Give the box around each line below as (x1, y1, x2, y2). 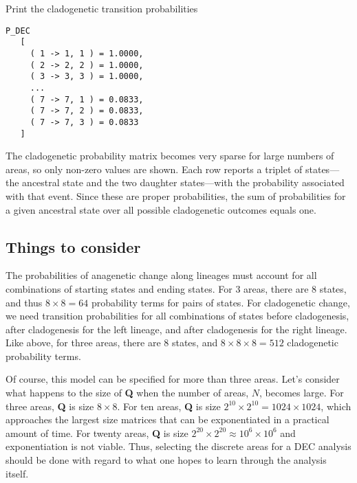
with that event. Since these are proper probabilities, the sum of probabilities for (6, 188, 346, 203)
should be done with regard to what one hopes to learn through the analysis (6, 453, 327, 467)
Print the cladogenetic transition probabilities (6, 1, 198, 15)
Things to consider (6, 236, 141, 257)
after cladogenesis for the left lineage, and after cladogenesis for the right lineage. (6, 322, 347, 336)
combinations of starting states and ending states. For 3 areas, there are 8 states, (6, 281, 347, 295)
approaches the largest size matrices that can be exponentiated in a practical (6, 412, 329, 427)
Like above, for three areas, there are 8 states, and (6, 335, 218, 350)
